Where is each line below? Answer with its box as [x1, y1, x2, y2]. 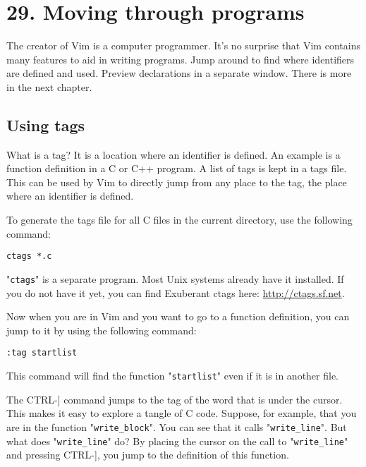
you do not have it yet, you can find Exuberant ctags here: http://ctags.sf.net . [6, 285, 345, 300]
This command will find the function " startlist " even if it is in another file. [6, 368, 339, 383]
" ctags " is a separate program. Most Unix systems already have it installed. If [6, 271, 344, 286]
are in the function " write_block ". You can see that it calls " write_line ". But [6, 419, 347, 434]
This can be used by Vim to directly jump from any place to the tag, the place [6, 174, 347, 189]
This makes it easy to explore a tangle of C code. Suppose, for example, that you [6, 406, 357, 420]
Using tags [6, 114, 85, 135]
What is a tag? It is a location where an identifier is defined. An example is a [6, 147, 341, 162]
